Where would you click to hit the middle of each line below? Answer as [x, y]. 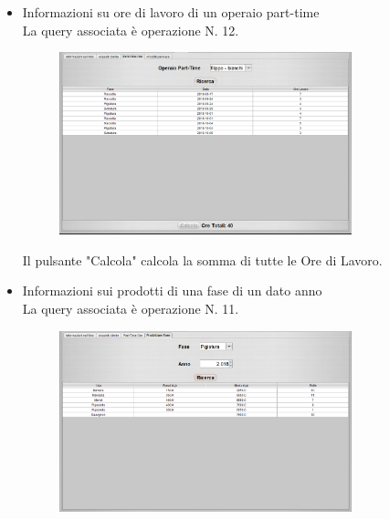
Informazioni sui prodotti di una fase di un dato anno [172, 291]
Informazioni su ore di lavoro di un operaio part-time [171, 12]
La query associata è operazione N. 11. [131, 309]
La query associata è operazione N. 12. [131, 30]
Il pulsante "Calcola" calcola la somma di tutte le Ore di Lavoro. [202, 259]
